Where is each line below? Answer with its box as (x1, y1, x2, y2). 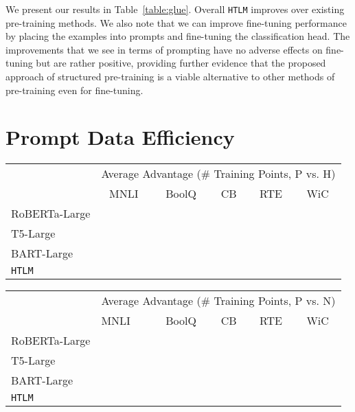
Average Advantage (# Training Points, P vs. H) (101, 165, 336, 182)
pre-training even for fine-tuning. (5, 82, 144, 97)
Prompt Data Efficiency (5, 123, 235, 151)
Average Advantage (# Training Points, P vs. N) (101, 293, 336, 309)
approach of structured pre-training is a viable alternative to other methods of (5, 69, 335, 84)
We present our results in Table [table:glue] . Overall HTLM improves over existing (5, 2, 345, 16)
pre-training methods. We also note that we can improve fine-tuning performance (5, 15, 347, 30)
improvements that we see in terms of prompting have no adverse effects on (5, 42, 323, 56)
